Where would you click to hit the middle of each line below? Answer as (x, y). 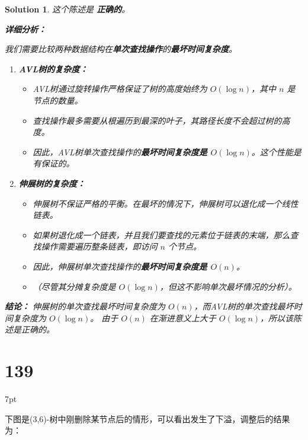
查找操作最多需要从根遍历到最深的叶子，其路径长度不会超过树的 (157, 120)
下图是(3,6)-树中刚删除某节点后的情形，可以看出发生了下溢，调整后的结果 (147, 418)
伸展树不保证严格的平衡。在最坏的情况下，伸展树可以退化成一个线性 (166, 203)
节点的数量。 (58, 100)
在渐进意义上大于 (183, 318)
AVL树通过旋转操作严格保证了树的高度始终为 (120, 89)
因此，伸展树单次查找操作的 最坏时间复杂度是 (120, 266)
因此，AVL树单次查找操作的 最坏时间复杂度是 (120, 152)
